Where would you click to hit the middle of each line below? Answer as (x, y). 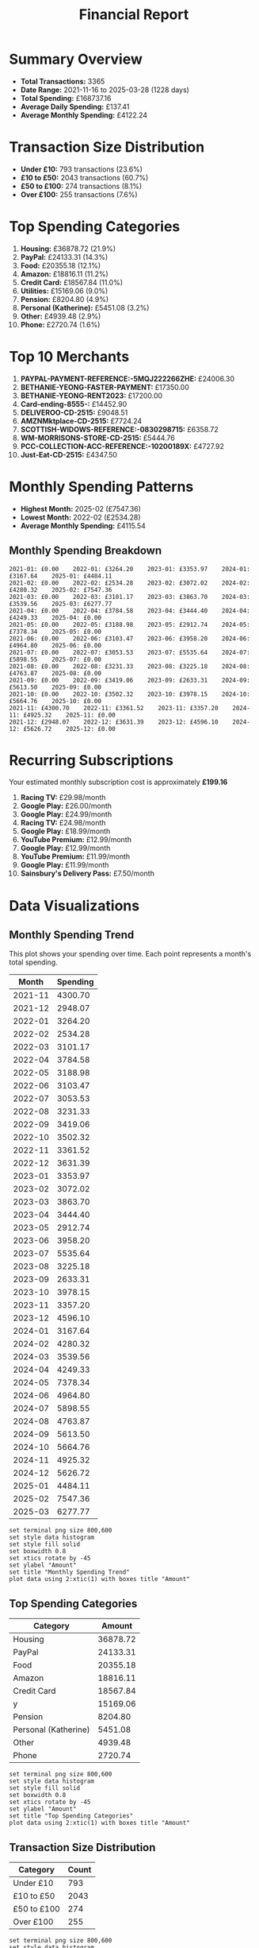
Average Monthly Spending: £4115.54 (83, 525)
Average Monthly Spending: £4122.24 (84, 115)
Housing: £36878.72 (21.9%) (68, 249)
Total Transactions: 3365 (63, 81)
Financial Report (134, 15)
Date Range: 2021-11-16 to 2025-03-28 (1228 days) (105, 90)
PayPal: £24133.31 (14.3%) (64, 257)
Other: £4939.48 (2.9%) (61, 316)
